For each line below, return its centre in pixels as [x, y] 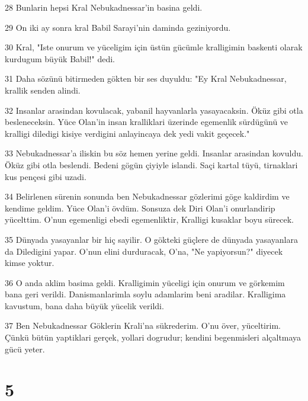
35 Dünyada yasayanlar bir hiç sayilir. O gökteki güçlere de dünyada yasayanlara [151, 239]
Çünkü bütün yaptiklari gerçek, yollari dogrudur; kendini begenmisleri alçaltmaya [153, 337]
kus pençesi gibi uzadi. [46, 176]
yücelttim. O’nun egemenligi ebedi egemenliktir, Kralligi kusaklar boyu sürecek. [150, 219]
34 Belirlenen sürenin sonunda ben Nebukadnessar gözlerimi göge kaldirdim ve [147, 196]
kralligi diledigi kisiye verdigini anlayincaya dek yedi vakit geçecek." [127, 133]
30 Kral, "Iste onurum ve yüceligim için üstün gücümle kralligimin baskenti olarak [154, 47]
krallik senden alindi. [43, 90]
